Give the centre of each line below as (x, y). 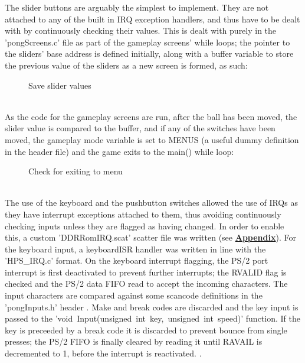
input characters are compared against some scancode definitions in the (134, 295)
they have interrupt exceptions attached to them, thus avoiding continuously (143, 214)
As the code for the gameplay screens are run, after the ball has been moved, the (151, 116)
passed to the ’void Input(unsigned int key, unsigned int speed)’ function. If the (152, 318)
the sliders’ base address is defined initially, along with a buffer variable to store (149, 54)
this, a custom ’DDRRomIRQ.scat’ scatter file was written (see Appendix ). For (150, 237)
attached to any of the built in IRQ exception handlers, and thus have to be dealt (152, 19)
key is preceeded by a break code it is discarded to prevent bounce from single (146, 330)
